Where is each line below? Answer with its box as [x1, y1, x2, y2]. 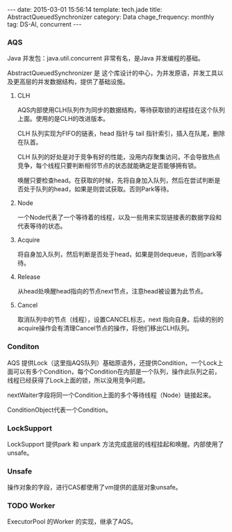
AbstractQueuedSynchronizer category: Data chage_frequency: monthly [7, 13, 215, 21]
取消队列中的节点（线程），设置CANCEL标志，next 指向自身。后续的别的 [17, 315, 224, 324]
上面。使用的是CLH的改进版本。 [17, 115, 110, 123]
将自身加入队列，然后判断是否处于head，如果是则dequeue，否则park [17, 250, 217, 259]
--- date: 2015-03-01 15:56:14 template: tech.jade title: [7, 6, 163, 13]
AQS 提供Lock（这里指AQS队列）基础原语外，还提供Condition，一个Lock [7, 358, 217, 366]
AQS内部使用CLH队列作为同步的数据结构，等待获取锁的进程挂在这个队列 [17, 106, 226, 114]
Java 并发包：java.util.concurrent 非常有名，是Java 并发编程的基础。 [7, 54, 205, 63]
